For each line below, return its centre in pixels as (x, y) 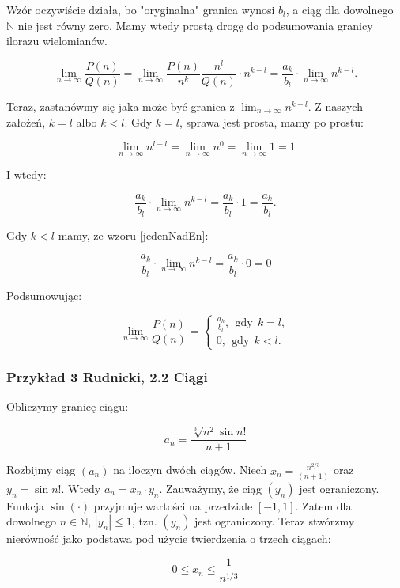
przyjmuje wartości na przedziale (173, 505)
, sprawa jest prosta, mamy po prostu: (271, 121)
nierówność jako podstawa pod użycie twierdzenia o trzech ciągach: (169, 539)
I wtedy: (26, 175)
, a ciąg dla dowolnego (340, 9)
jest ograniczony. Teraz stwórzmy (275, 521)
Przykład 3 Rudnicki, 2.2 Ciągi (107, 376)
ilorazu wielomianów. (57, 41)
